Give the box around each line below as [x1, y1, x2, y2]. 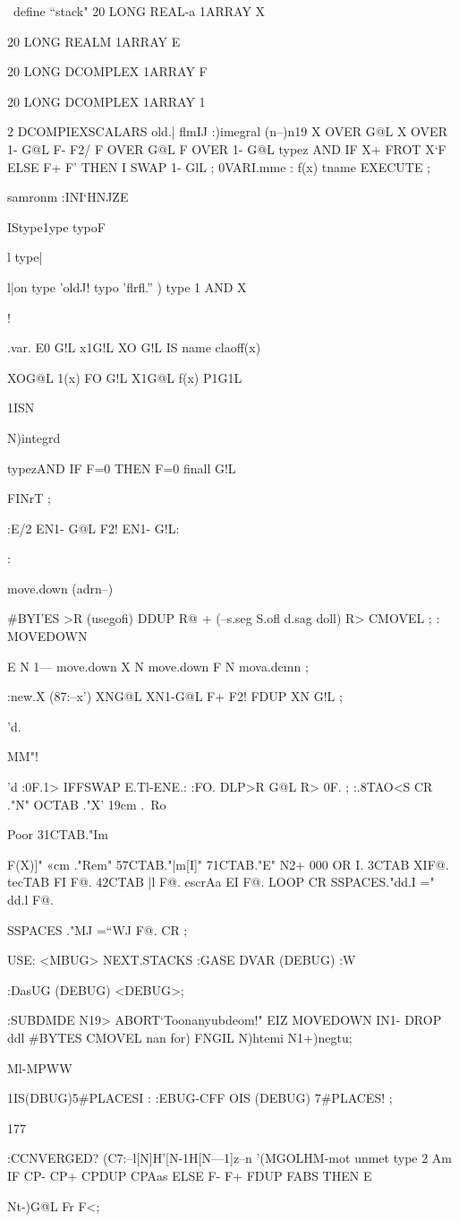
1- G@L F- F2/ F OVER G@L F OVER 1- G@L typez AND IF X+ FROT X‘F [7, 139, 446, 158]
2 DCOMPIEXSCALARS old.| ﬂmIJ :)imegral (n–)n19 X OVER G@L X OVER [7, 122, 447, 141]
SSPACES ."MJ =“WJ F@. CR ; [7, 920, 188, 939]
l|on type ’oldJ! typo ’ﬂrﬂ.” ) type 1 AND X [7, 277, 247, 296]
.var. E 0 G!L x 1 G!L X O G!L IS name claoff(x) [7, 338, 261, 357]
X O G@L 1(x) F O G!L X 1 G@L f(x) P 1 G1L [7, 368, 242, 386]
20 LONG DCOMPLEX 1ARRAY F [7, 62, 208, 81]
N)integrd [7, 428, 61, 446]
